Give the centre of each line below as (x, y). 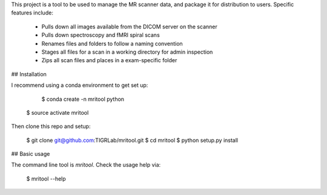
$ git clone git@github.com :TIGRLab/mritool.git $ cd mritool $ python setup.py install (132, 140)
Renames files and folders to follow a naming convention (112, 43)
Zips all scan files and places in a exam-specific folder (109, 60)
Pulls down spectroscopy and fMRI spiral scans (101, 35)
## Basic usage (31, 154)
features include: (32, 13)
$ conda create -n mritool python (83, 99)
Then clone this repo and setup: (51, 126)
